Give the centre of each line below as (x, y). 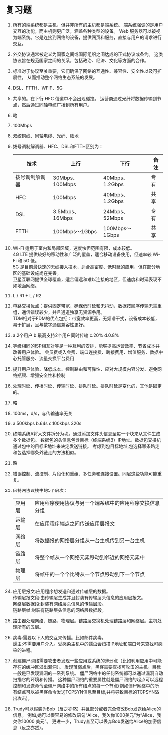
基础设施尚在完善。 (41, 273)
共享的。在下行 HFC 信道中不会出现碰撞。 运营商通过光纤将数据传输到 (85, 98)
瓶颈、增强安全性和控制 (41, 375)
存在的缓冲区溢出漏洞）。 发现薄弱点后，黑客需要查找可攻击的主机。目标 (87, 667)
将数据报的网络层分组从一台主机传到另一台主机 (90, 540)
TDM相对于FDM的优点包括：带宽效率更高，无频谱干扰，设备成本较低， (86, 318)
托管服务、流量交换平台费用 (46, 358)
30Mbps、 (65, 178)
